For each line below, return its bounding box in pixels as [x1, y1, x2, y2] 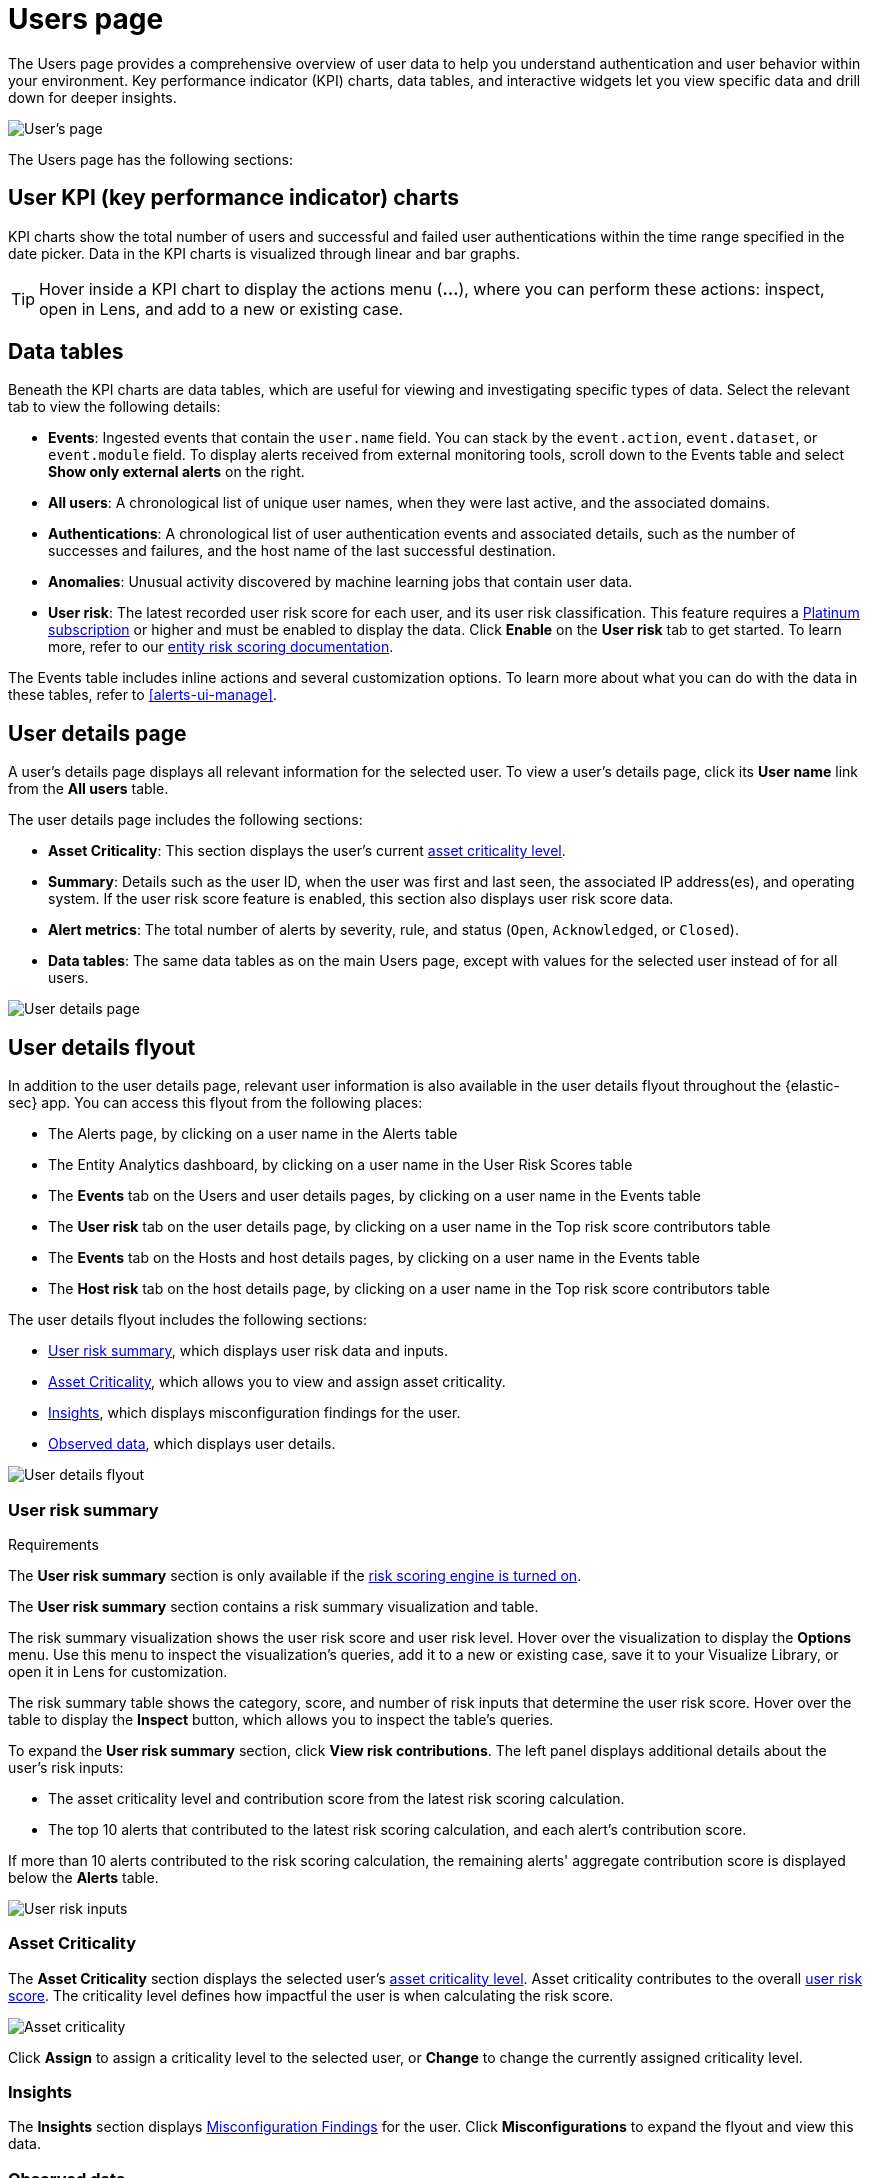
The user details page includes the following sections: [8, 811, 363, 829]
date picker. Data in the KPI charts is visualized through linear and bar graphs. [8, 244, 520, 262]
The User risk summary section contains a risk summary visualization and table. [8, 1597, 539, 1615]
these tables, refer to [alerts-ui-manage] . [8, 686, 278, 704]
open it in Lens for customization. [8, 1662, 228, 1680]
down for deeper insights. [8, 88, 177, 106]
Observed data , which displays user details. [48, 1435, 336, 1453]
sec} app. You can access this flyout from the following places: [8, 1094, 423, 1112]
